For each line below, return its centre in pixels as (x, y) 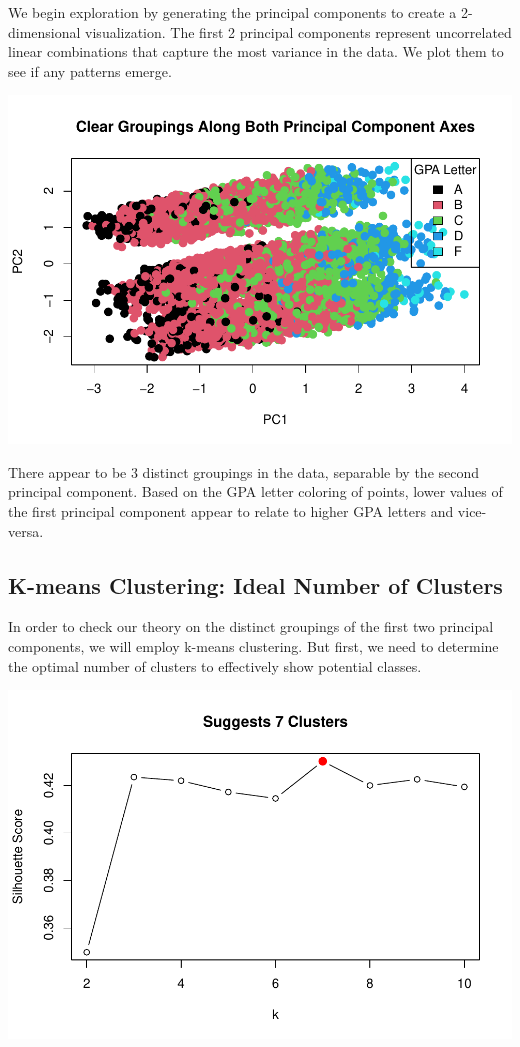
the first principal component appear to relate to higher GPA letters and (231, 511)
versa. (26, 530)
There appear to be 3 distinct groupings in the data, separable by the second (244, 471)
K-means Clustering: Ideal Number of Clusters (255, 584)
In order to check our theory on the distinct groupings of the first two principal (251, 626)
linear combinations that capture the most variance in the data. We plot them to (256, 51)
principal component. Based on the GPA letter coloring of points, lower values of (255, 491)
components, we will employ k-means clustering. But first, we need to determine (253, 646)
